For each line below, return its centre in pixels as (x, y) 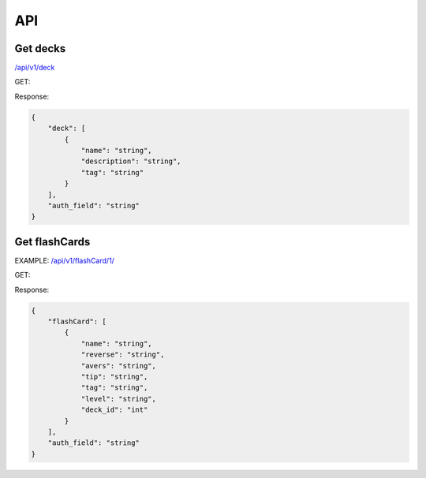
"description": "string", (131, 161)
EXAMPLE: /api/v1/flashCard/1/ (64, 260)
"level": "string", (119, 399)
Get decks (40, 49)
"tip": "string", (114, 376)
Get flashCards (52, 242)
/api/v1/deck (35, 68)
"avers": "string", (119, 366)
